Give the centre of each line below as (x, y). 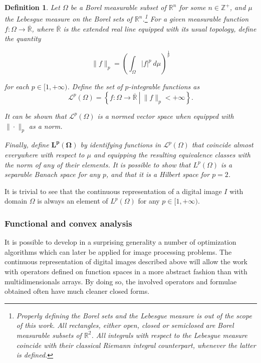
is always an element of (73, 201)
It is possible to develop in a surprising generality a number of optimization (120, 242)
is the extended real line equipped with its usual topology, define (160, 28)
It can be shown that (36, 116)
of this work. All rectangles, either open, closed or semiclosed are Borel (125, 325)
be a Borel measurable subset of (118, 7)
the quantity (23, 38)
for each (17, 86)
